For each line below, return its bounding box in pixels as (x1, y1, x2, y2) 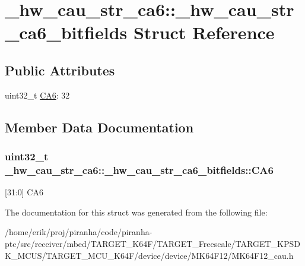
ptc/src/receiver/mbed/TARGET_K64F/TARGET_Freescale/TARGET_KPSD (5, 237, 300, 250)
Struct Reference (133, 20, 275, 45)
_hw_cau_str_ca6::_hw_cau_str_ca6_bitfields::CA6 (5, 162, 274, 177)
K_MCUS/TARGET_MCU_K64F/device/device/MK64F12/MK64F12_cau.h (5, 249, 294, 261)
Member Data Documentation (5, 118, 194, 136)
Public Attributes (5, 61, 115, 79)
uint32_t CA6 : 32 (5, 88, 70, 101)
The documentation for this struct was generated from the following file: (5, 205, 268, 218)
